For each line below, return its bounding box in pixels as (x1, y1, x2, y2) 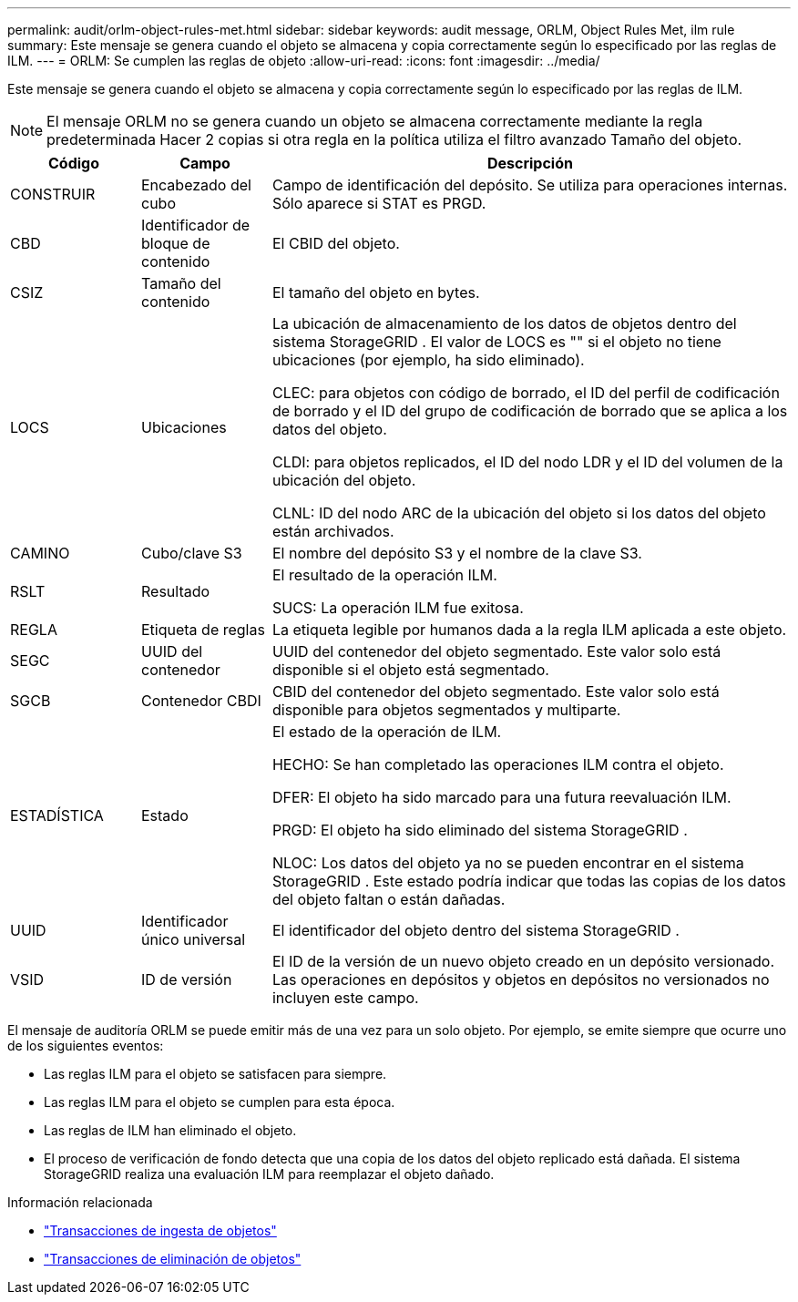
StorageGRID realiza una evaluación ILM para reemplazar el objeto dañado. (44, 1166, 495, 1182)
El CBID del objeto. (271, 234, 400, 252)
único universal (140, 930, 246, 948)
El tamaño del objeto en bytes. (271, 283, 480, 302)
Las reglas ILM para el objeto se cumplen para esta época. (44, 1094, 395, 1110)
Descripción (486, 154, 573, 172)
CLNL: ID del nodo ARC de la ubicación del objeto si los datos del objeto (271, 504, 766, 522)
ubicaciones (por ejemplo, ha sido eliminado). (271, 351, 585, 369)
